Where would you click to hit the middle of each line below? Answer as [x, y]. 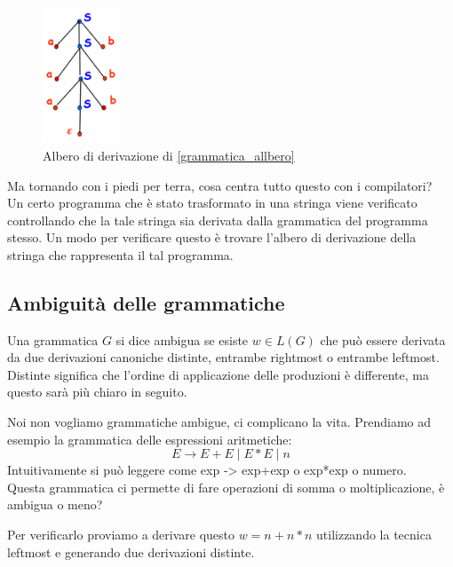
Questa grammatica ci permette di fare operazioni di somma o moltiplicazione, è [226, 487]
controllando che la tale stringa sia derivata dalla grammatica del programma [218, 220]
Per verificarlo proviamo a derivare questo [121, 535]
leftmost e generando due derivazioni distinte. [131, 551]
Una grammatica [53, 339]
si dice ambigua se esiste [182, 339]
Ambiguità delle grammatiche [146, 302]
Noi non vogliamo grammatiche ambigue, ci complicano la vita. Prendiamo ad [219, 422]
